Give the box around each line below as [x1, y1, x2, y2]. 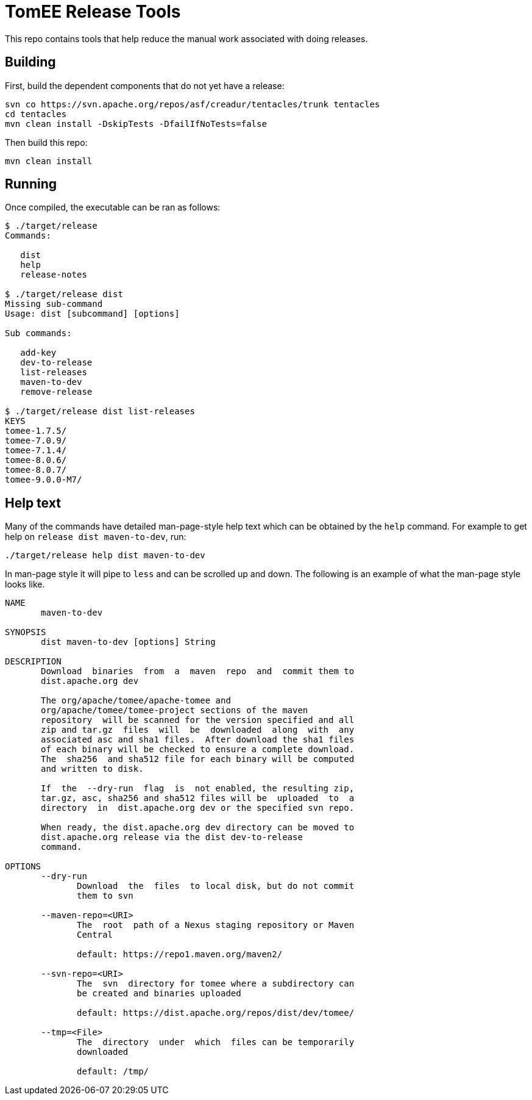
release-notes [20, 270, 87, 280]
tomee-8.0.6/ [5, 455, 67, 466]
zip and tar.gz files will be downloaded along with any [41, 725, 355, 735]
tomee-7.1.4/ [5, 445, 67, 456]
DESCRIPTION [5, 656, 62, 667]
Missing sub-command [5, 299, 103, 309]
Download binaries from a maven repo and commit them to [41, 666, 355, 677]
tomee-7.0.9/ [5, 436, 67, 446]
